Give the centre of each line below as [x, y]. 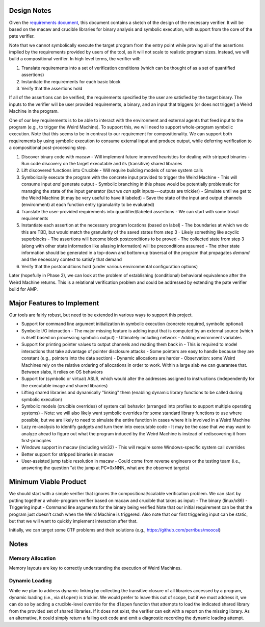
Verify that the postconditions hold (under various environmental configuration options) [110, 266]
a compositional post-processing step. [48, 148]
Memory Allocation [32, 558]
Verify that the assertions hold [52, 89]
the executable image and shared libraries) [65, 385]
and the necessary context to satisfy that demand [72, 259]
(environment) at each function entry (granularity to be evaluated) [88, 205]
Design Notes [30, 11]
